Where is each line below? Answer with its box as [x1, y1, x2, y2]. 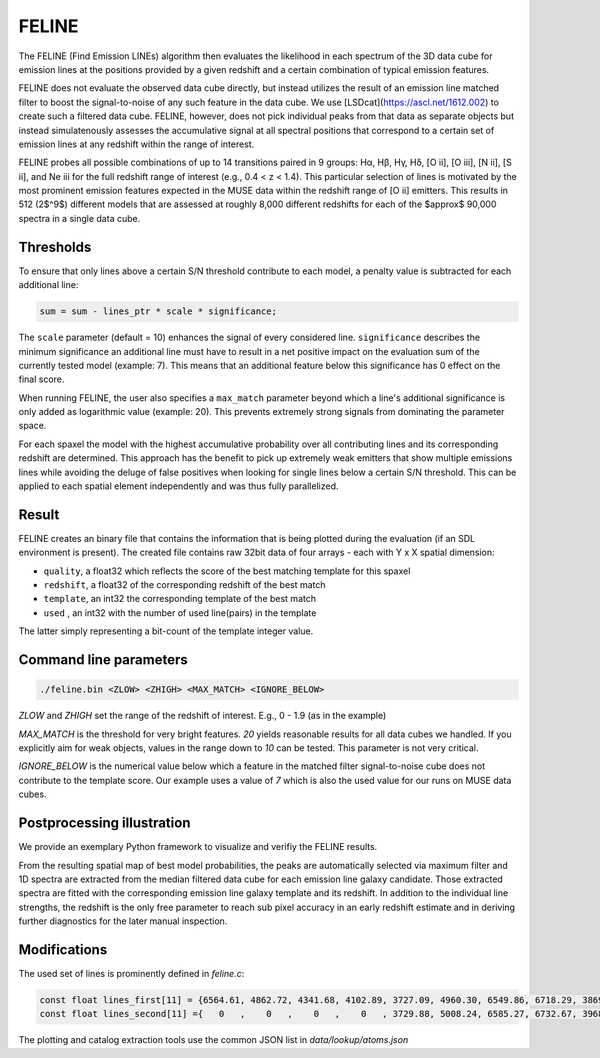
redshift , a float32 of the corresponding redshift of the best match [43, 579, 326, 591]
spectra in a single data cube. [18, 212, 141, 224]
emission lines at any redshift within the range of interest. [18, 138, 255, 150]
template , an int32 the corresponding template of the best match [43, 593, 317, 605]
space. [18, 420, 47, 432]
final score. [18, 373, 65, 385]
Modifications [18, 941, 108, 958]
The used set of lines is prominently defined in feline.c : [18, 967, 245, 979]
